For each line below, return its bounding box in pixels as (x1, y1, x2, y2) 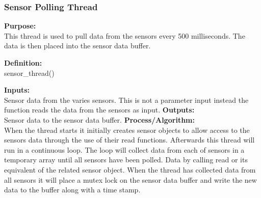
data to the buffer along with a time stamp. (4, 184, 141, 195)
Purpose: (4, 20, 36, 31)
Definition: (4, 58, 42, 68)
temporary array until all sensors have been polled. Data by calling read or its (4, 154, 248, 165)
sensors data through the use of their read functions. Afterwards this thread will (4, 134, 255, 145)
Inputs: (4, 84, 30, 95)
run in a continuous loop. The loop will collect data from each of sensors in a (4, 144, 245, 155)
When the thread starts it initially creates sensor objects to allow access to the (4, 124, 250, 135)
